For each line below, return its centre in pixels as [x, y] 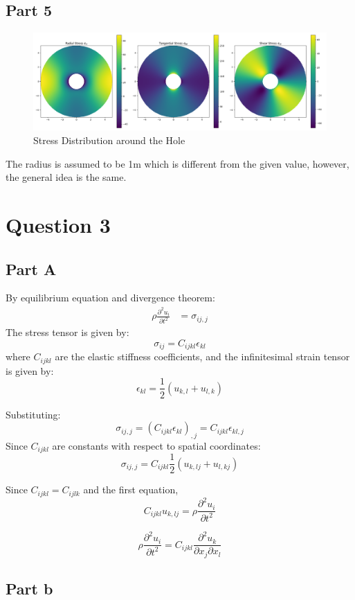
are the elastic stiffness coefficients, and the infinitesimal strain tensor [202, 356]
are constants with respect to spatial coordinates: [156, 445]
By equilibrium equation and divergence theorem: [110, 298]
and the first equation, [131, 489]
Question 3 [58, 224]
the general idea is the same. [66, 177]
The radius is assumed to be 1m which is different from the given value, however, [177, 163]
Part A [31, 268]
